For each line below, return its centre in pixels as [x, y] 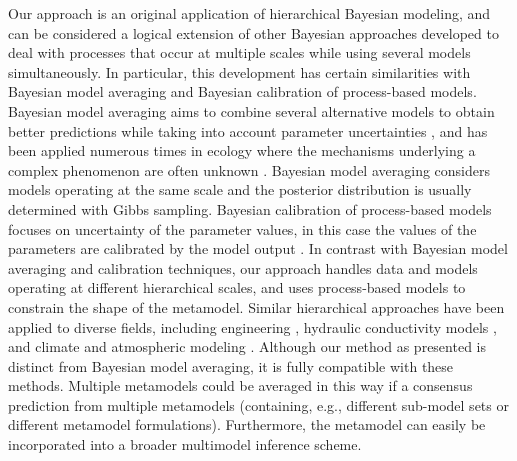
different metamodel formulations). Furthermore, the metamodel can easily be [247, 424]
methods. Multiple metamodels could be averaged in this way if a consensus [240, 385]
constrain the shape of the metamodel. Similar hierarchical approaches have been [256, 306]
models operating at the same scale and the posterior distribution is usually [240, 189]
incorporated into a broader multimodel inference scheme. [185, 444]
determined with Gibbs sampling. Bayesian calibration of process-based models [250, 208]
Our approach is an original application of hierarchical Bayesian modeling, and [249, 13]
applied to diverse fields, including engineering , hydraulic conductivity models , [252, 326]
